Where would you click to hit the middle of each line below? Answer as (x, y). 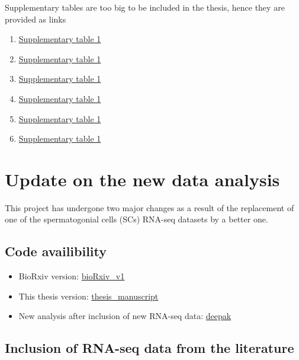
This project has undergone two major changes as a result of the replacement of (149, 207)
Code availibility (56, 251)
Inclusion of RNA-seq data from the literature (149, 348)
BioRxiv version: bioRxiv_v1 (72, 276)
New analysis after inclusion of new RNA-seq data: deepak (125, 316)
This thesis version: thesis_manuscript (89, 296)
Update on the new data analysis (142, 179)
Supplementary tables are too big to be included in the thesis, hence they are (145, 7)
